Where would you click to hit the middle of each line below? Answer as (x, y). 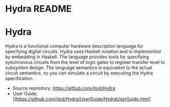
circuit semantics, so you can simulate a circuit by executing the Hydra (79, 73)
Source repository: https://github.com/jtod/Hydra (64, 88)
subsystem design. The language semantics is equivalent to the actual (79, 68)
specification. (20, 79)
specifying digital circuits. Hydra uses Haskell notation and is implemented (83, 52)
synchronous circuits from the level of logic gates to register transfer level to (85, 62)
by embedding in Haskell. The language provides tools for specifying (77, 57)
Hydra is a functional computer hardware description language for (74, 46)
